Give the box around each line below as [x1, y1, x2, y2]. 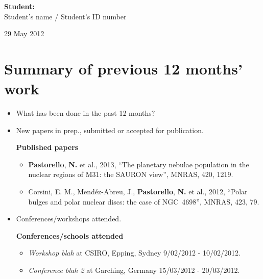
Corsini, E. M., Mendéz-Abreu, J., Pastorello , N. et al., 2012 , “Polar [28, 186, 248, 197]
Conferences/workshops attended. [16, 213, 122, 224]
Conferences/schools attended [16, 230, 124, 241]
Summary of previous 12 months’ [4, 58, 243, 79]
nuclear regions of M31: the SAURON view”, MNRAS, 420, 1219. [28, 169, 233, 180]
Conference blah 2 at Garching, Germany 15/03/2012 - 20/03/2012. [28, 265, 240, 275]
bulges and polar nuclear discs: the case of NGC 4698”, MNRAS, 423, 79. [28, 196, 259, 207]
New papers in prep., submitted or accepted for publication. [16, 124, 204, 135]
